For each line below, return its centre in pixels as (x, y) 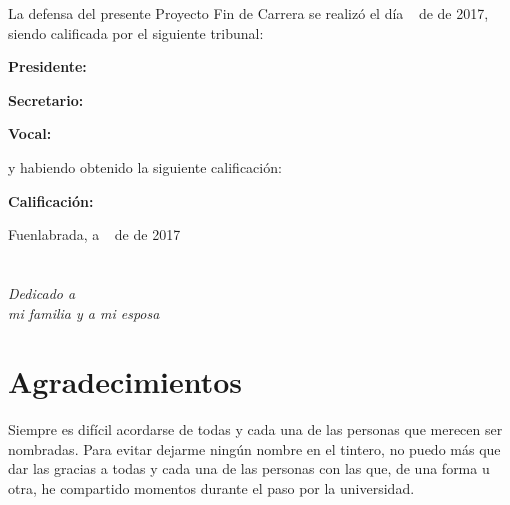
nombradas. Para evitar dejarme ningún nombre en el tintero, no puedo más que (254, 448)
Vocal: (30, 133)
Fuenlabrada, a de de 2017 (94, 234)
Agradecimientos (125, 381)
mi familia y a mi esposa (84, 312)
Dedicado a (42, 292)
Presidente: (47, 66)
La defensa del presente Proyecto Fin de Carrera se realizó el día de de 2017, (248, 13)
